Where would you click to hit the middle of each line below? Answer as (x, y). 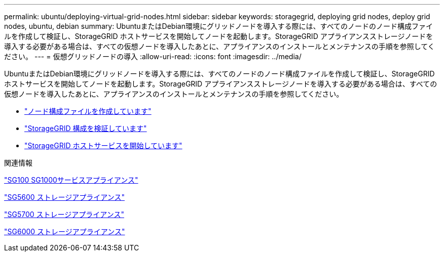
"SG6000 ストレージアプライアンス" (65, 231)
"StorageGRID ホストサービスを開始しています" (103, 145)
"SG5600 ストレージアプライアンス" (64, 197)
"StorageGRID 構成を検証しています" (86, 128)
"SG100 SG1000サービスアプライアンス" (71, 180)
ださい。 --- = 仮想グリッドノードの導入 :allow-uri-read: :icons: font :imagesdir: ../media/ (153, 56)
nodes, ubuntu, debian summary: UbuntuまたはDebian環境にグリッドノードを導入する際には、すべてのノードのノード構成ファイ (219, 26)
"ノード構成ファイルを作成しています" (88, 111)
